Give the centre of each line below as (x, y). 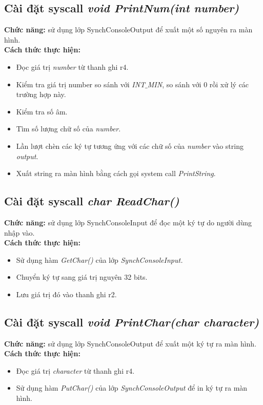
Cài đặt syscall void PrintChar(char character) (132, 322)
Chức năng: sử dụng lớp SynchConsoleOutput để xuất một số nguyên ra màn (128, 30)
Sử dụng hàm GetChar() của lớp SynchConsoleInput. (99, 259)
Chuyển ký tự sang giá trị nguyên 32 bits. (82, 277)
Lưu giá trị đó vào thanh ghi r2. (66, 294)
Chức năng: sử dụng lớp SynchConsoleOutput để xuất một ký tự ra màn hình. (130, 343)
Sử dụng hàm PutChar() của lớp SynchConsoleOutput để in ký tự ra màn (132, 388)
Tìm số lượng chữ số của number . (68, 129)
